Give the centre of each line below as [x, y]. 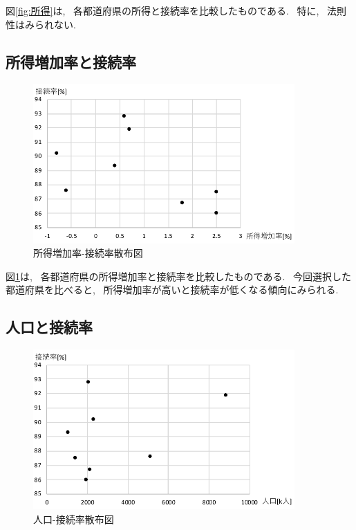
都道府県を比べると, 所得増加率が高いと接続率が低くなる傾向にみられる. [172, 290]
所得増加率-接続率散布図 [88, 253]
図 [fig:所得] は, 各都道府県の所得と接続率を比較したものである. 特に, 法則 [176, 10]
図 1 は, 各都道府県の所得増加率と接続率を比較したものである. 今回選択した [178, 276]
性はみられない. [41, 24]
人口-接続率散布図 [74, 519]
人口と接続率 [49, 327]
